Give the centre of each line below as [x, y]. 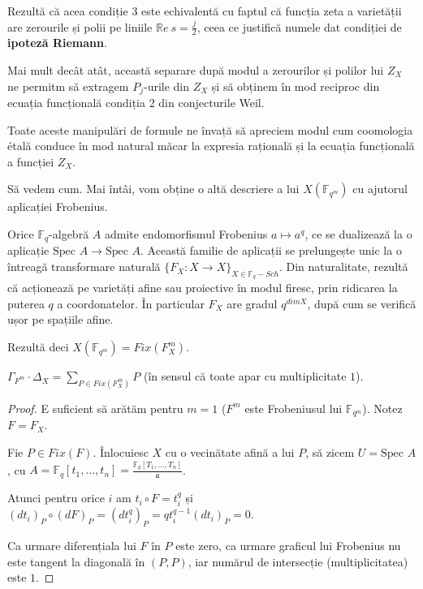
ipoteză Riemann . [57, 43]
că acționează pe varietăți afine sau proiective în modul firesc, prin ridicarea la [203, 288]
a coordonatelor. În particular [131, 303]
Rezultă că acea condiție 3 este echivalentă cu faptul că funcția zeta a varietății [205, 11]
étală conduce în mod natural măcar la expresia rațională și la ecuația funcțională [211, 146]
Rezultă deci [38, 347]
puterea [26, 303]
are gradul [252, 303]
